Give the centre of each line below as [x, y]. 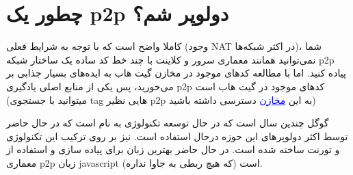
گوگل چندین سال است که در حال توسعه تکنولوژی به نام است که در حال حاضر [168, 123]
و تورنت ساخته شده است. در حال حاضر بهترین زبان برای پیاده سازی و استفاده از [173, 149]
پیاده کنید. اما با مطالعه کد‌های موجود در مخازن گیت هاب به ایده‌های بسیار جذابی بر [176, 73]
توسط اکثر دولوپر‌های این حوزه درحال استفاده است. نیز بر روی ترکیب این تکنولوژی [177, 136]
